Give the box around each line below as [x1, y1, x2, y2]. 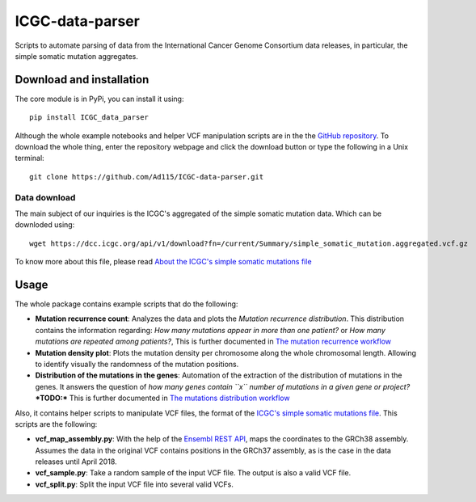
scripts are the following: [15, 419, 98, 428]
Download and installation [15, 73, 150, 86]
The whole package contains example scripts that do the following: [15, 299, 238, 309]
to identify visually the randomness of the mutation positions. [35, 359, 239, 369]
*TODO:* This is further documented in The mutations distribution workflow [35, 393, 290, 403]
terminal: [15, 154, 44, 163]
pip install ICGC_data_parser [29, 113, 150, 122]
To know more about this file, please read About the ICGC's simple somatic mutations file [15, 257, 312, 267]
